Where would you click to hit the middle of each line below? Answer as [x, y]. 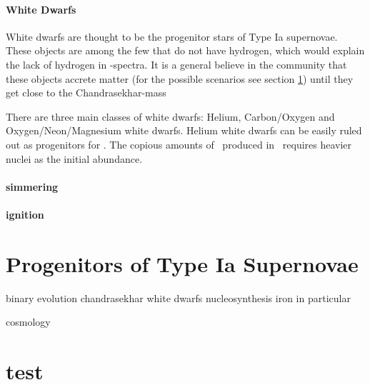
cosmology [28, 322]
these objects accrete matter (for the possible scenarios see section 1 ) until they [180, 78]
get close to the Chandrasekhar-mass [86, 92]
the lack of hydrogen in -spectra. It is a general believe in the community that [176, 64]
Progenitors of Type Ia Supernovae [182, 263]
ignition [25, 214]
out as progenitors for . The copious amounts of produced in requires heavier [179, 144]
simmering [32, 186]
